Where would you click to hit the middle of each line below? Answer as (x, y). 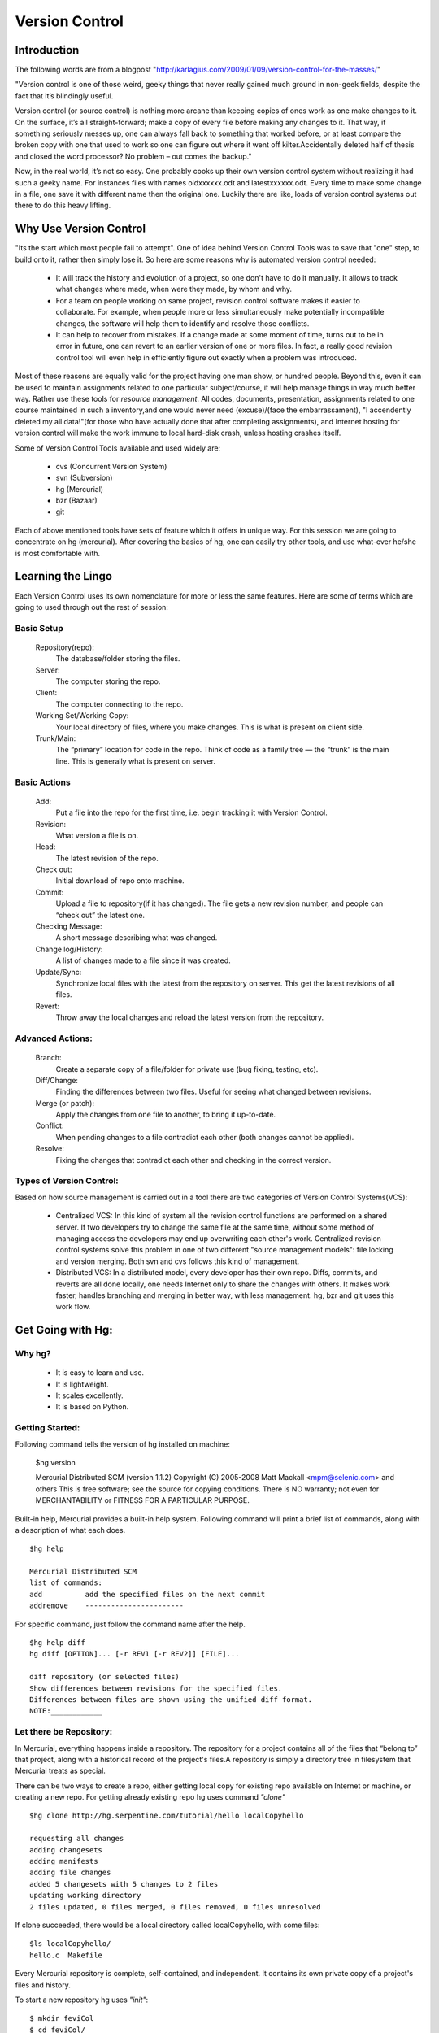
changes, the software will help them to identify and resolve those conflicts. (183, 323)
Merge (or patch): (65, 1103)
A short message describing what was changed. (137, 938)
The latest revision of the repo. (107, 858)
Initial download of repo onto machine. (120, 881)
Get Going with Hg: (64, 1330)
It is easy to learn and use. (100, 1373)
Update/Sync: (59, 972)
